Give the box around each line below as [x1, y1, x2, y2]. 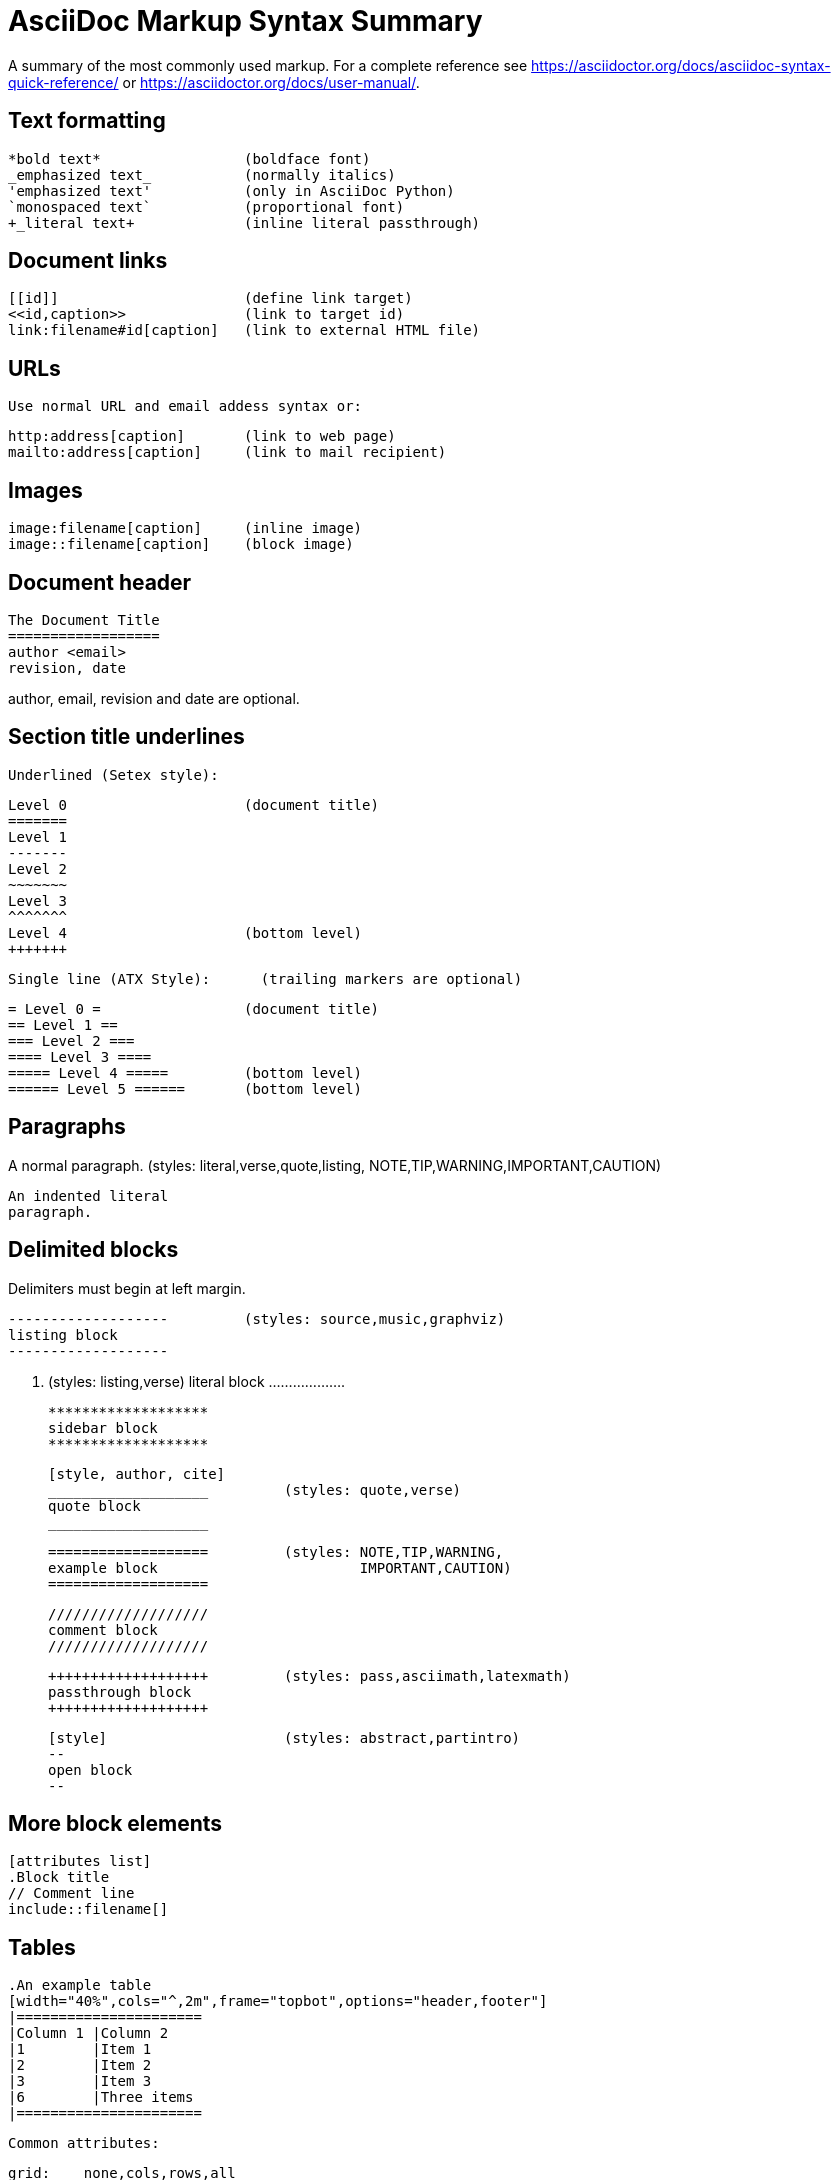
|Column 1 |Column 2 [8, 2025, 169, 2042]
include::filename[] [8, 1901, 169, 1918]
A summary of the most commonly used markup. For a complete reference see [8, 56, 528, 74]
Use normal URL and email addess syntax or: [8, 398, 363, 415]
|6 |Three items [8, 2089, 194, 2106]
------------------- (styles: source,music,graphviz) [8, 1310, 506, 1327]
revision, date [8, 659, 127, 676]
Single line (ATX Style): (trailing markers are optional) [8, 970, 523, 987]
